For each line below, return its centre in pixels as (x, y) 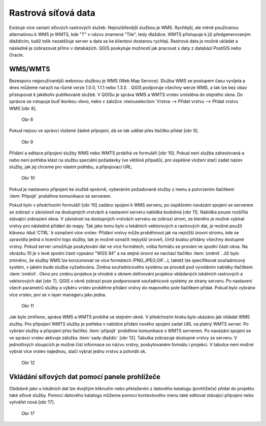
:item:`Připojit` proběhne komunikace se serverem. (60, 196)
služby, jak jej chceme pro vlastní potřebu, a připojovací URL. (71, 167)
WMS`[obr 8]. (23, 108)
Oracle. (17, 55)
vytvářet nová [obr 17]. (32, 402)
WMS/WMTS (30, 69)
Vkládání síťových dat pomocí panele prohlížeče (85, 377)
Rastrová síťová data (52, 13)
